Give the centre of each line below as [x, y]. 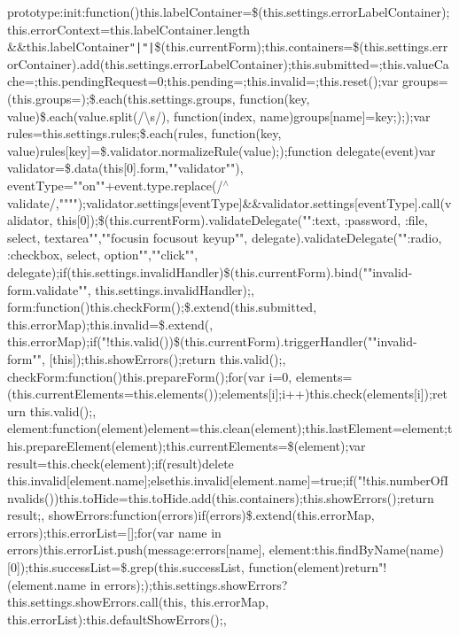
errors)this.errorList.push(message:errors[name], [136, 550]
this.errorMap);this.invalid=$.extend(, [110, 324]
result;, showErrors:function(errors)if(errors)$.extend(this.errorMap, [191, 515]
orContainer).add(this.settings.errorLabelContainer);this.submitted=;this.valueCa [228, 63]
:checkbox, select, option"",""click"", [103, 255]
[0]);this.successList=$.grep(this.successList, [126, 567]
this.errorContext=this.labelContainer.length [129, 29]
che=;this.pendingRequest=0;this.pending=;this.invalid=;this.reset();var [203, 81]
